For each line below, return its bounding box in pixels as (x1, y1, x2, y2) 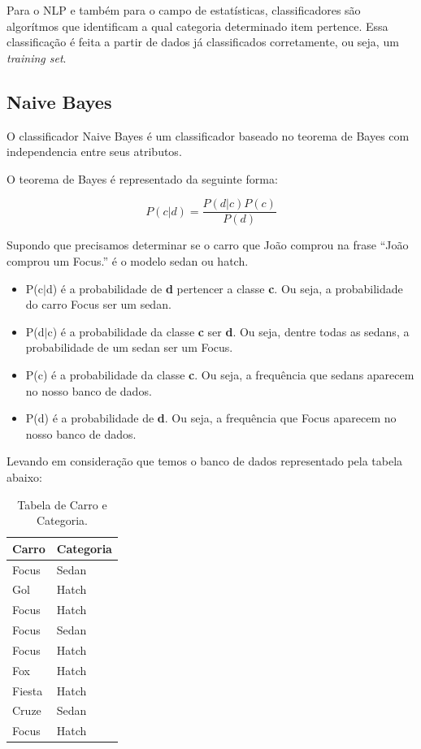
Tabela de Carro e (17, 496, 107, 513)
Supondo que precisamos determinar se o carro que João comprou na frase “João (7, 236, 409, 253)
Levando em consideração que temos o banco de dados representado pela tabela (7, 452, 403, 470)
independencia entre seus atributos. (7, 143, 182, 160)
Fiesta (12, 682, 43, 699)
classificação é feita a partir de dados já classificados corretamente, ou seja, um (7, 33, 399, 50)
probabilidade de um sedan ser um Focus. (25, 339, 233, 356)
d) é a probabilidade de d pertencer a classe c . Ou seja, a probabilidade (46, 279, 403, 297)
